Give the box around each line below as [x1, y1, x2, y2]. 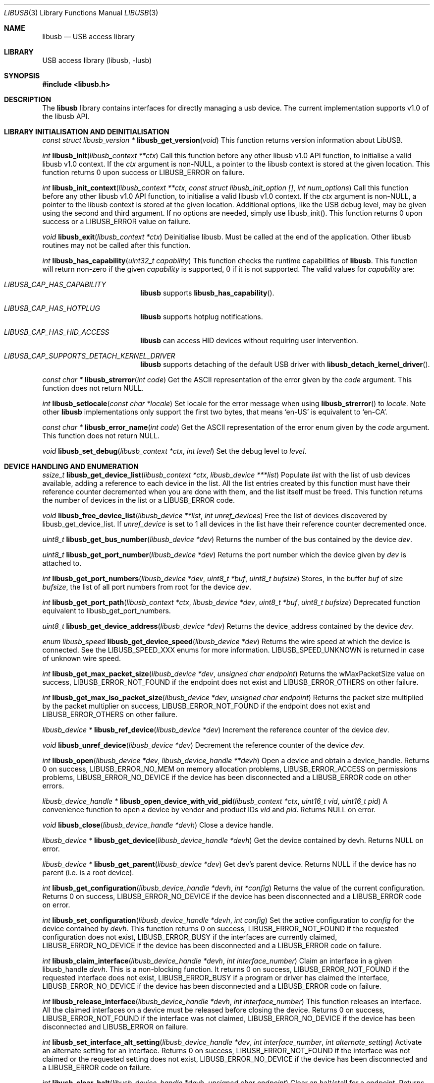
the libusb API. [42, 112, 90, 120]
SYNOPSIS [4, 71, 40, 80]
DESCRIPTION [4, 95, 52, 104]
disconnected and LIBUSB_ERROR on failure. [42, 1023, 188, 1031]
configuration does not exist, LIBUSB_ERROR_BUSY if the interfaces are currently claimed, [42, 933, 337, 941]
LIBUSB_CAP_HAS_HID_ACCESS [4, 328, 109, 336]
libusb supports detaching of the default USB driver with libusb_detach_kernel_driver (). [140, 360, 430, 368]
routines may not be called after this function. [42, 241, 191, 249]
